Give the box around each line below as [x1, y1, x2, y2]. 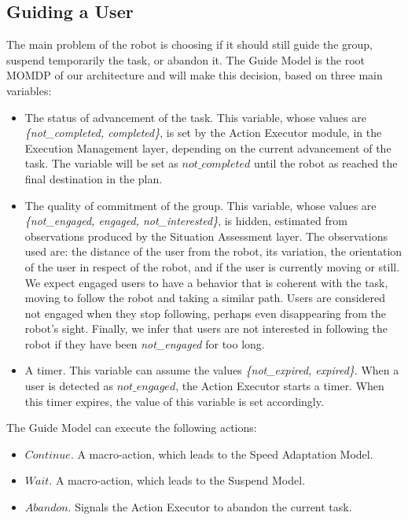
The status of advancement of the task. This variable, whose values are [24, 109, 366, 125]
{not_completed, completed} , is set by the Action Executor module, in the [24, 124, 382, 141]
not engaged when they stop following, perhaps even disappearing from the [24, 304, 387, 321]
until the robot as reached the [253, 155, 398, 171]
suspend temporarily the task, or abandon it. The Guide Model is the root [6, 51, 365, 68]
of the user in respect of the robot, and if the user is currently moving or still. [24, 258, 400, 275]
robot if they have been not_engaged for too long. [24, 335, 265, 352]
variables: [6, 82, 52, 98]
